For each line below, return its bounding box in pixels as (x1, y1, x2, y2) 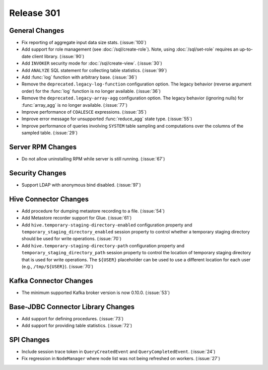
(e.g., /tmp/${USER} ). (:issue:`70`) (21, 263, 94, 269)
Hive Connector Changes (9, 195, 89, 203)
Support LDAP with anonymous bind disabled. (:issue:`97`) (21, 182, 141, 188)
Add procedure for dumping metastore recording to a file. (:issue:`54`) (21, 208, 165, 214)
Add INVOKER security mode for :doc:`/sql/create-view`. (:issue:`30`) (21, 60, 162, 67)
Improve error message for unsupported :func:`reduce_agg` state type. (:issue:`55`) (21, 116, 193, 122)
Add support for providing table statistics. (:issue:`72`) (21, 323, 133, 329)
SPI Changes (9, 336, 50, 344)
